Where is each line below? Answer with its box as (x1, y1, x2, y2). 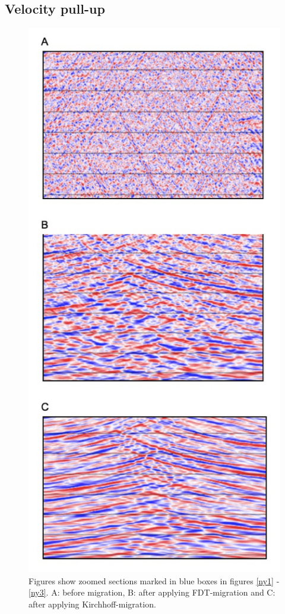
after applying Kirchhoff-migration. (28, 597, 156, 610)
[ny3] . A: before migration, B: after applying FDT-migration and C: (28, 586, 275, 599)
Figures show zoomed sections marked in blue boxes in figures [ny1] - (28, 574, 280, 587)
